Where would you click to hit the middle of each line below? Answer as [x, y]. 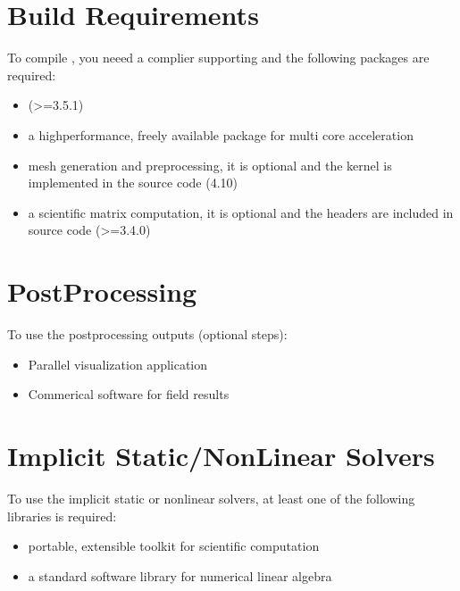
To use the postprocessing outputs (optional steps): [147, 334]
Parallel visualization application [118, 364]
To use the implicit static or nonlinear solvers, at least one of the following [211, 498]
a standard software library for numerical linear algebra [180, 575]
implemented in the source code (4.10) [133, 183]
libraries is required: [62, 516]
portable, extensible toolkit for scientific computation [174, 546]
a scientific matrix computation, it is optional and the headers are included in [241, 212]
